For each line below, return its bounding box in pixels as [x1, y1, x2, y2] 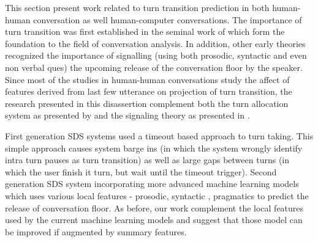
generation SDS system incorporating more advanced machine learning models [5, 177, 299, 190]
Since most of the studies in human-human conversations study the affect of [5, 73, 290, 86]
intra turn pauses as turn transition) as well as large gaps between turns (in [5, 153, 290, 166]
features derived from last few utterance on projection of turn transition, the [5, 85, 292, 98]
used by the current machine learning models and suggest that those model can [5, 213, 303, 226]
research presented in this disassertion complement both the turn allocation [5, 97, 289, 109]
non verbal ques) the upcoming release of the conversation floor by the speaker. [5, 61, 303, 73]
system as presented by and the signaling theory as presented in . [5, 109, 250, 122]
